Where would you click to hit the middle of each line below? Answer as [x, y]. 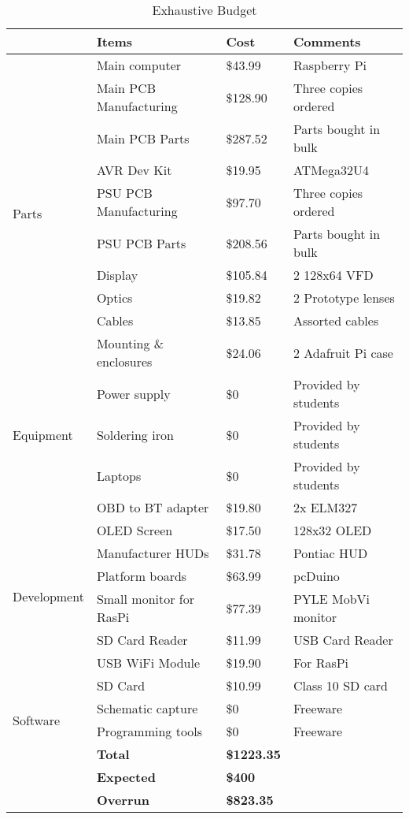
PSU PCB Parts [141, 243]
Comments [327, 41]
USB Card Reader [343, 640]
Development [48, 596]
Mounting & [130, 343]
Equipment [43, 434]
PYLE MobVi [332, 599]
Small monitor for [146, 599]
